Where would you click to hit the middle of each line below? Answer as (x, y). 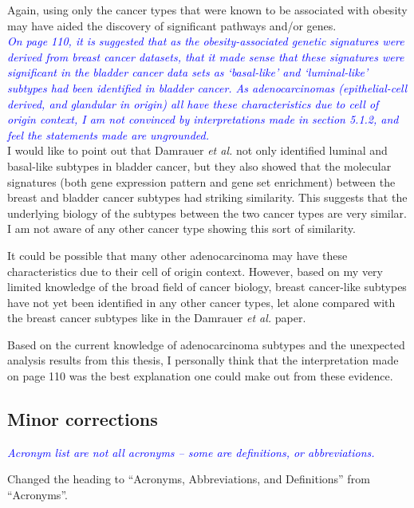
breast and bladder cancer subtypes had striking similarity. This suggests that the (207, 197)
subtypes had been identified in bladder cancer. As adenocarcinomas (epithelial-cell (207, 87)
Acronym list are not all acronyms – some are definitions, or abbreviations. (191, 452)
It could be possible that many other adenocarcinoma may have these (177, 255)
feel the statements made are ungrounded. (108, 134)
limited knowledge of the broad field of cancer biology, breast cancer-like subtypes (207, 287)
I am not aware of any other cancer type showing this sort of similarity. (181, 228)
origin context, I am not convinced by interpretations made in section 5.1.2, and (203, 119)
